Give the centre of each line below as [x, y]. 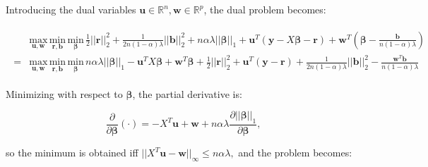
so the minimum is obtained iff [72, 153]
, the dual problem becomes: [265, 9]
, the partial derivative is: [187, 93]
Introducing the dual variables [71, 9]
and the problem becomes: [295, 153]
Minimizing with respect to [64, 93]
